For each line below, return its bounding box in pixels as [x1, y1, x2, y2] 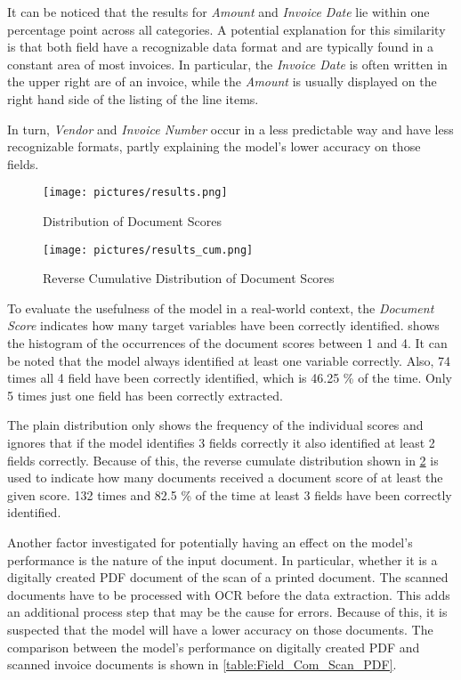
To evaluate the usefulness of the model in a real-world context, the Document [7, 298, 434, 317]
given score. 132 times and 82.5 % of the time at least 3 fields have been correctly [7, 485, 452, 504]
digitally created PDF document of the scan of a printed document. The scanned [7, 568, 449, 587]
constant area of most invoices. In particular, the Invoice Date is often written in [7, 54, 448, 73]
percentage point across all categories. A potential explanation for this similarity [7, 20, 446, 38]
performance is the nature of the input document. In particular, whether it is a [7, 550, 438, 569]
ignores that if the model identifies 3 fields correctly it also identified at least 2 [7, 433, 435, 451]
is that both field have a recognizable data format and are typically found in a [7, 37, 433, 56]
